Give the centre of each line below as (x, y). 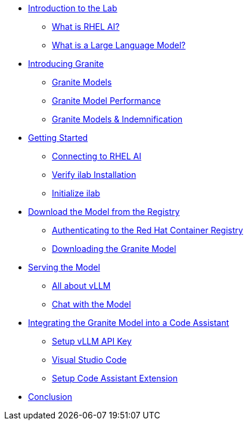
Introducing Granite (66, 64)
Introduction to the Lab (73, 8)
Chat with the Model (92, 304)
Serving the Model (64, 267)
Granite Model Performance (106, 101)
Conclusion (50, 397)
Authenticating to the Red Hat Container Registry (148, 230)
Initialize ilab (76, 193)
